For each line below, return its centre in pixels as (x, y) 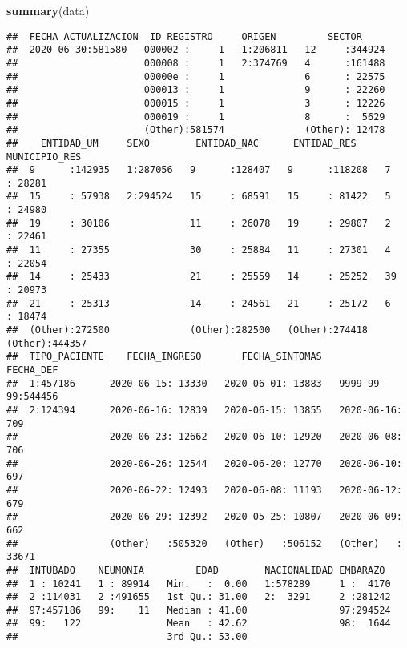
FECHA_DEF (32, 370)
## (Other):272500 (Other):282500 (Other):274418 (187, 330)
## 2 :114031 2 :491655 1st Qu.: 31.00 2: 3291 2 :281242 (199, 597)
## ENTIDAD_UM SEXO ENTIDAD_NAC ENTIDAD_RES (181, 143)
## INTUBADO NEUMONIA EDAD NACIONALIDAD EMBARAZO (196, 570)
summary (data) (48, 10)
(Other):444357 (47, 343)
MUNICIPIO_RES (44, 157)
